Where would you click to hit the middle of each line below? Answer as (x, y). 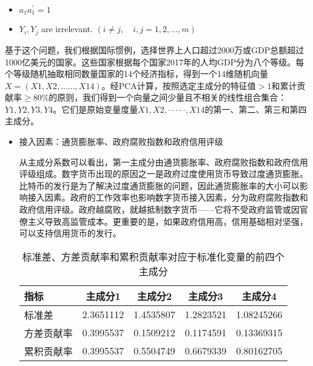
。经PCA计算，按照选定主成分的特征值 (179, 85)
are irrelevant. (67, 29)
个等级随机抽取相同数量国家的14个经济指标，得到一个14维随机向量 (136, 74)
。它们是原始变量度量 (96, 109)
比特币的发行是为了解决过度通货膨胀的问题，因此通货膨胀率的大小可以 (159, 185)
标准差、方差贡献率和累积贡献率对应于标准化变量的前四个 (153, 256)
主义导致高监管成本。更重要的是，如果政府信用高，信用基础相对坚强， (168, 221)
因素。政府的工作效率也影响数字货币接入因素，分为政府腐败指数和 (176, 197)
